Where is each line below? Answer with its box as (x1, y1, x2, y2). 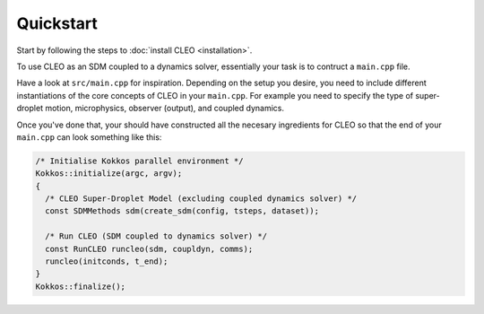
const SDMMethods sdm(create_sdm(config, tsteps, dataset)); (45, 206, 320, 216)
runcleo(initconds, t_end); (45, 257, 169, 266)
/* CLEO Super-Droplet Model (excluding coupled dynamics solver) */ (45, 194, 358, 204)
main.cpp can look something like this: (16, 131, 162, 143)
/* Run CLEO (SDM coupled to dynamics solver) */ (45, 231, 268, 241)
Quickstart (16, 13, 99, 33)
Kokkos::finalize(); (35, 281, 125, 292)
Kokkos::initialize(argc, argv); (35, 169, 183, 179)
